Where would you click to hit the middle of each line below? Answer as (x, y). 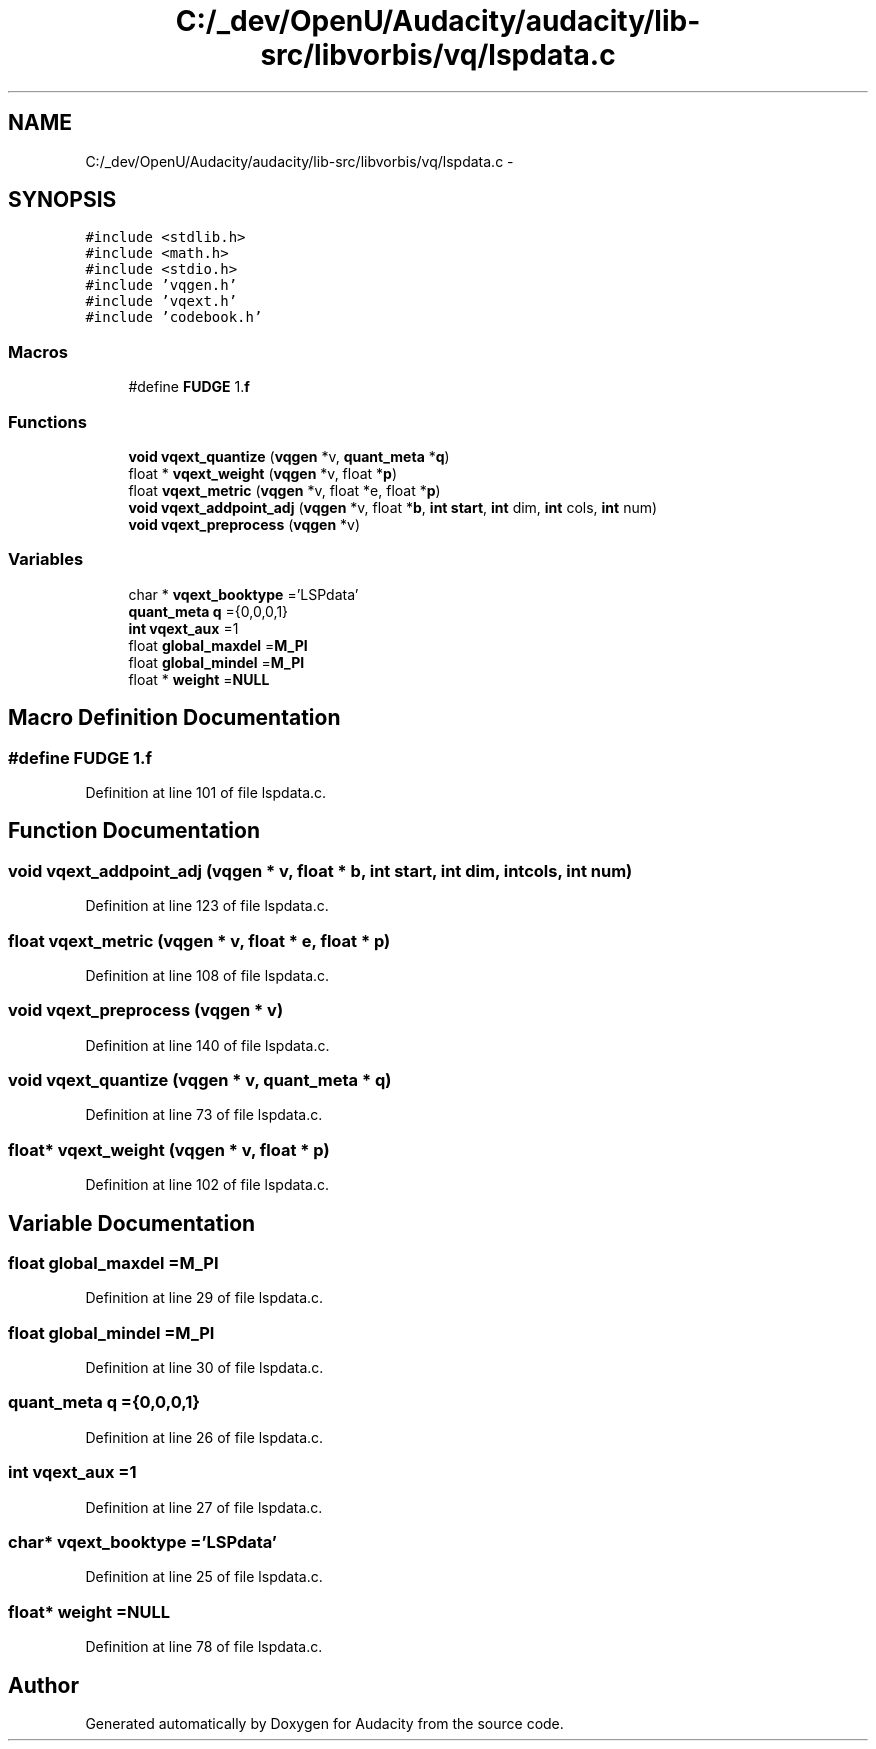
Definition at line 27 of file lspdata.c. (204, 1507)
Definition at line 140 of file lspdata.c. (207, 1045)
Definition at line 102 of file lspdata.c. (207, 1185)
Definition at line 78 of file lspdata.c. (204, 1647)
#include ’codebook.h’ (174, 317)
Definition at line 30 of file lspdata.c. (204, 1368)
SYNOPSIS (62, 200)
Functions (47, 421)
